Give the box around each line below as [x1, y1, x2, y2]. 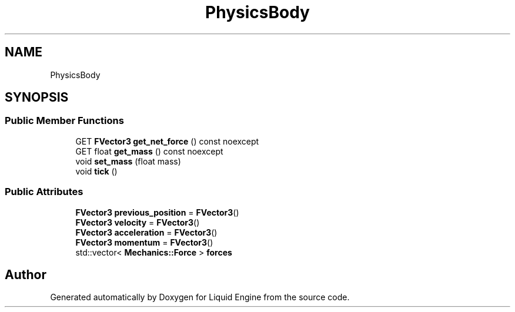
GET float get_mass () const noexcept [75, 146, 223, 156]
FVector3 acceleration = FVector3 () [75, 227, 218, 237]
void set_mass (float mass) [75, 156, 181, 166]
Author [5, 267, 46, 282]
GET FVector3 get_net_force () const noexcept [75, 136, 259, 146]
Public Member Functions [5, 115, 124, 127]
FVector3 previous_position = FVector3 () [75, 207, 239, 217]
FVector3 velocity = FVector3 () [75, 217, 200, 227]
